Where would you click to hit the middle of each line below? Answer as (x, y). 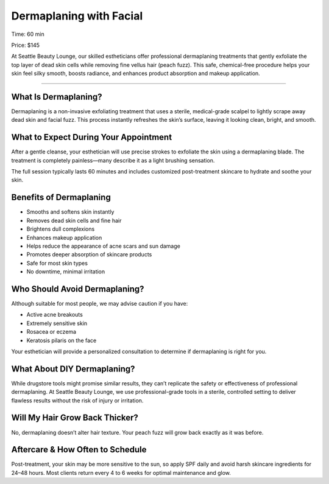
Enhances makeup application (64, 237)
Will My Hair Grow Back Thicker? (75, 418)
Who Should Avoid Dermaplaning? (78, 289)
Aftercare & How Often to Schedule (79, 450)
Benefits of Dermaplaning (61, 198)
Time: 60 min (28, 34)
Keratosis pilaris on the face (62, 340)
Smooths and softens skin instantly (70, 212)
